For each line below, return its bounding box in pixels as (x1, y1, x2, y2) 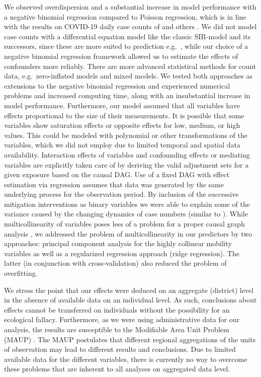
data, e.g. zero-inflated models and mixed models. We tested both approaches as (4, 70, 252, 81)
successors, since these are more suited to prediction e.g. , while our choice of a (4, 41, 248, 51)
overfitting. (4, 268, 38, 278)
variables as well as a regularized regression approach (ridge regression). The (4, 248, 239, 258)
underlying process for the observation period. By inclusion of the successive (4, 189, 239, 199)
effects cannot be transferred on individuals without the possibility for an (4, 304, 230, 315)
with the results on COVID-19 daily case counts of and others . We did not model (4, 21, 257, 32)
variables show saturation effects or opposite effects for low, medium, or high (4, 120, 240, 130)
